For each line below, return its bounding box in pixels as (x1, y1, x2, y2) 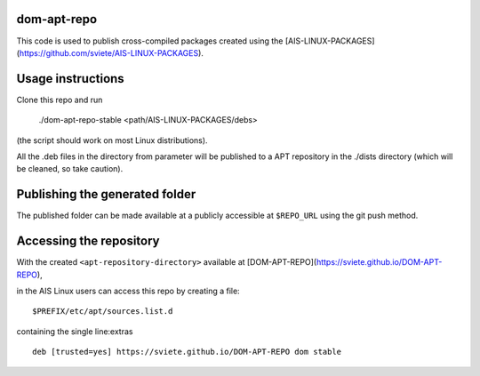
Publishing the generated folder (16, 187, 196, 202)
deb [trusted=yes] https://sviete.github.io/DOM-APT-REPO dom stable (32, 347, 342, 357)
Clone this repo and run (16, 94, 103, 105)
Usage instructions (16, 71, 124, 86)
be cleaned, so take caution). (16, 164, 124, 174)
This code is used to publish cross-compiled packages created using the (16, 36, 284, 46)
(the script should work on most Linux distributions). (16, 134, 208, 146)
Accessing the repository (16, 234, 160, 249)
